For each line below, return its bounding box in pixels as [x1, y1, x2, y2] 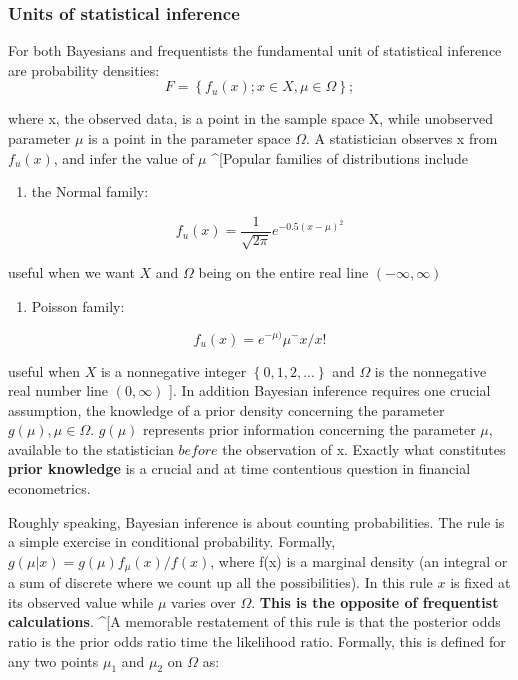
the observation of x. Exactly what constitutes [222, 438, 506, 459]
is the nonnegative [374, 360, 487, 381]
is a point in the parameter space [88, 128, 291, 148]
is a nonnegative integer [100, 360, 247, 381]
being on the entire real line [198, 262, 369, 283]
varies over [171, 591, 236, 612]
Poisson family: [31, 295, 125, 316]
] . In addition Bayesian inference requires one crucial [169, 380, 491, 401]
